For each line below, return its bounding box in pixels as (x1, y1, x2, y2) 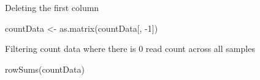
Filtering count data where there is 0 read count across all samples (5, 42, 255, 55)
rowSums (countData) (5, 62, 85, 75)
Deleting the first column (5, 1, 99, 13)
